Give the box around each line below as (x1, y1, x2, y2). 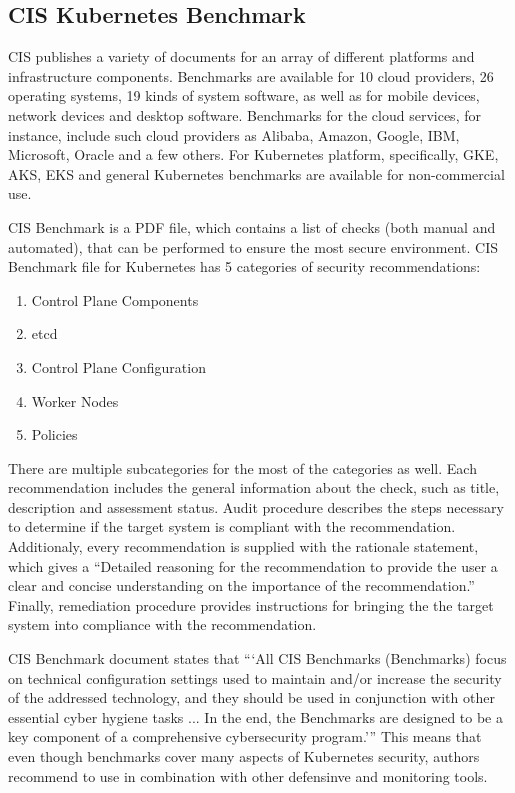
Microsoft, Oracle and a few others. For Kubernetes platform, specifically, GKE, (8, 144, 499, 165)
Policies (31, 424, 78, 445)
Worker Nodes (31, 390, 119, 411)
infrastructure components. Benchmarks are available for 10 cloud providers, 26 (8, 65, 494, 86)
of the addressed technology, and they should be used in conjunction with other (8, 687, 495, 708)
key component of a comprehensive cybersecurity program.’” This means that (8, 726, 482, 747)
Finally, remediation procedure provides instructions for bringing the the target (8, 594, 494, 615)
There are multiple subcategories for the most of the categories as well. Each (8, 457, 477, 478)
